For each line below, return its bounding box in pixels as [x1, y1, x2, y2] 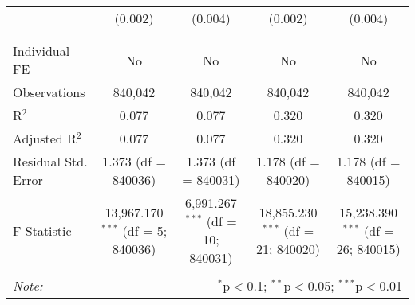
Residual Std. [13, 152, 88, 170]
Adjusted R [13, 129, 77, 147]
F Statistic [13, 221, 72, 240]
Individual [13, 41, 70, 60]
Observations [13, 83, 85, 101]
